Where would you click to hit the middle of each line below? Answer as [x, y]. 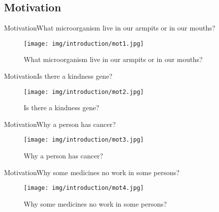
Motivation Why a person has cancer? [60, 124]
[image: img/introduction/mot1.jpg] [84, 44]
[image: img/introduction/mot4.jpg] [84, 188]
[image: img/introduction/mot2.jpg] [84, 92]
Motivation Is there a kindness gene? [58, 76]
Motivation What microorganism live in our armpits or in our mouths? [110, 28]
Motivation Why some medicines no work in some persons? [92, 172]
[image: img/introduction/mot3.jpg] [84, 140]
